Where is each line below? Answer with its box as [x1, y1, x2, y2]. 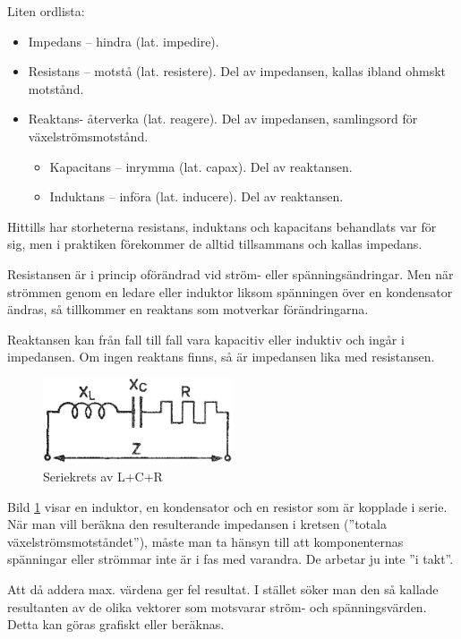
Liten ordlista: [7, 2, 85, 20]
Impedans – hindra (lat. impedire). [28, 31, 219, 50]
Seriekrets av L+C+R [43, 466, 163, 485]
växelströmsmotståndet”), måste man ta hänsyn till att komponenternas [7, 532, 404, 550]
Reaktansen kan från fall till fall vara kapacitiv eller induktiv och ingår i [7, 329, 405, 348]
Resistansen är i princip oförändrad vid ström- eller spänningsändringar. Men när [7, 264, 454, 283]
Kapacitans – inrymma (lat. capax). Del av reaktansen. [49, 157, 353, 175]
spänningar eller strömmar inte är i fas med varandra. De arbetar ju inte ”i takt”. [7, 550, 454, 568]
